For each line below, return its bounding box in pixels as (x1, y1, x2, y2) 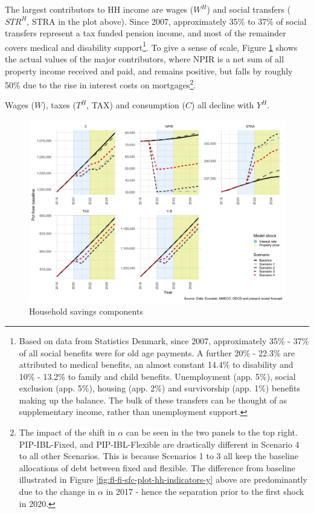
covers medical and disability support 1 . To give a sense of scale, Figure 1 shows (5, 39, 298, 53)
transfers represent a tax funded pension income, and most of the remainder (5, 27, 286, 39)
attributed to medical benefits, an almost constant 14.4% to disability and (19, 358, 293, 371)
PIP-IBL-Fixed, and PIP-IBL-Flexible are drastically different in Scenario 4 (19, 437, 300, 450)
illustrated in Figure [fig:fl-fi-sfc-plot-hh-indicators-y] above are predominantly (19, 473, 307, 486)
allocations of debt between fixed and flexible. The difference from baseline (19, 461, 295, 474)
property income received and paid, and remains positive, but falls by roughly (5, 64, 293, 77)
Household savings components (29, 305, 143, 318)
